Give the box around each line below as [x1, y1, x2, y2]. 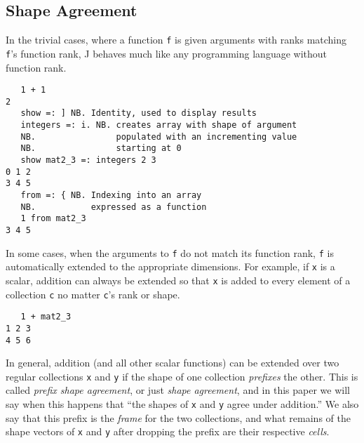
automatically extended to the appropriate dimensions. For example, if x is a [6, 259, 335, 274]
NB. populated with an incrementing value [20, 131, 297, 142]
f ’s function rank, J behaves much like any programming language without [6, 46, 327, 60]
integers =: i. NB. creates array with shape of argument [20, 120, 297, 131]
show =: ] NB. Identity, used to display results [20, 108, 257, 119]
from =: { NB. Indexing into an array [20, 190, 202, 201]
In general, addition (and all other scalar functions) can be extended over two [6, 355, 339, 370]
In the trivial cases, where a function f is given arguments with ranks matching [6, 32, 347, 47]
